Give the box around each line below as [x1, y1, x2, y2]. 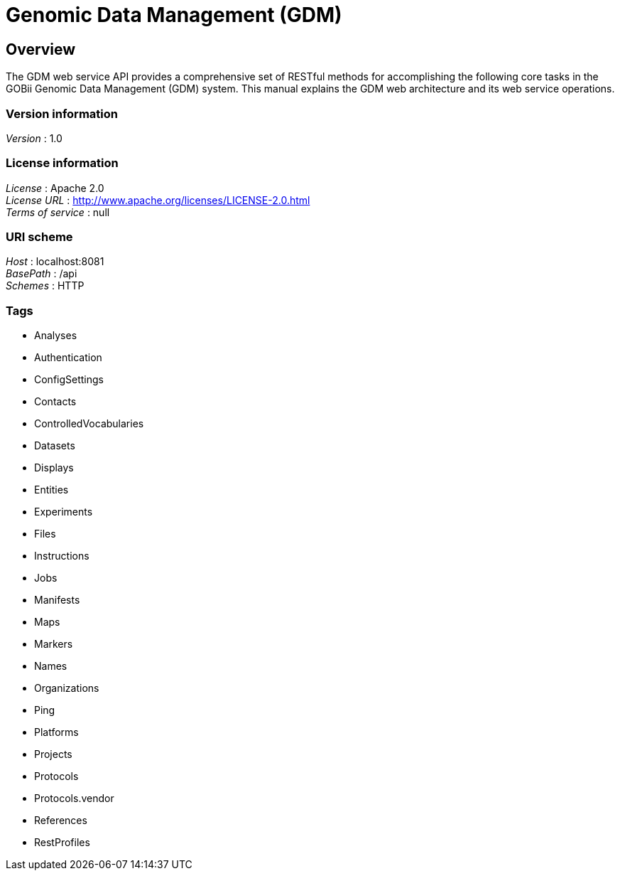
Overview [6, 40, 76, 58]
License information [6, 156, 119, 171]
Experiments [34, 506, 93, 518]
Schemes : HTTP [6, 279, 85, 292]
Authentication [34, 351, 102, 364]
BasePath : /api [6, 267, 77, 280]
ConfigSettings [34, 373, 104, 386]
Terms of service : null [6, 205, 110, 218]
